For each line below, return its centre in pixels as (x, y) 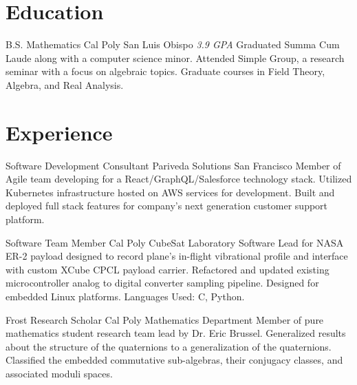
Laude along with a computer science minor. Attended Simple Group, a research (175, 58)
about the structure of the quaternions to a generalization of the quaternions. (169, 346)
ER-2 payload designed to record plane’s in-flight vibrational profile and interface (177, 256)
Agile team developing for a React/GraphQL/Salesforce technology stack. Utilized (179, 179)
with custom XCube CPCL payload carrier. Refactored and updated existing (167, 269)
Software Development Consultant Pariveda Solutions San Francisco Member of (173, 165)
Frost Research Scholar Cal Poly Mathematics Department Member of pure (165, 319)
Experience (59, 132)
